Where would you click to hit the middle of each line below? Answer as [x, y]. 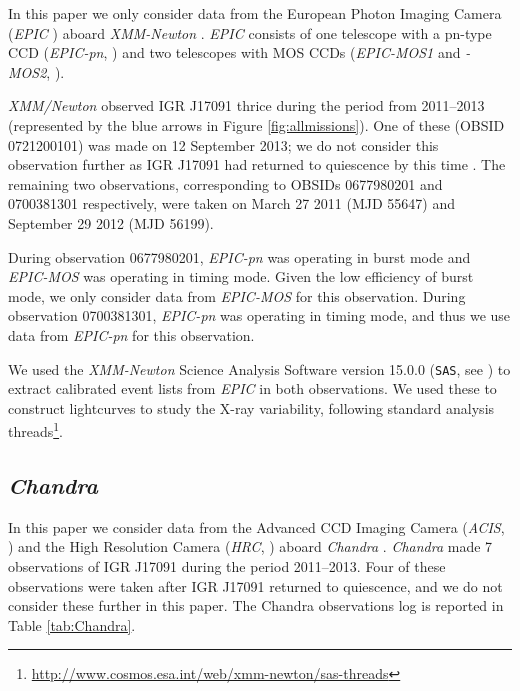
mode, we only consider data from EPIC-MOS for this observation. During [237, 295]
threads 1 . [35, 429]
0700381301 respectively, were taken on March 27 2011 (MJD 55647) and [232, 203]
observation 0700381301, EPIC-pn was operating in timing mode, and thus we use [259, 315]
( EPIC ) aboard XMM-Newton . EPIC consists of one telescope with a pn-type [250, 32]
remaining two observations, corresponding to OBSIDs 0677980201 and [225, 183]
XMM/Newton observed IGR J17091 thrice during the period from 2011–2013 [246, 105]
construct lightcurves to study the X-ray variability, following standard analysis [251, 407]
